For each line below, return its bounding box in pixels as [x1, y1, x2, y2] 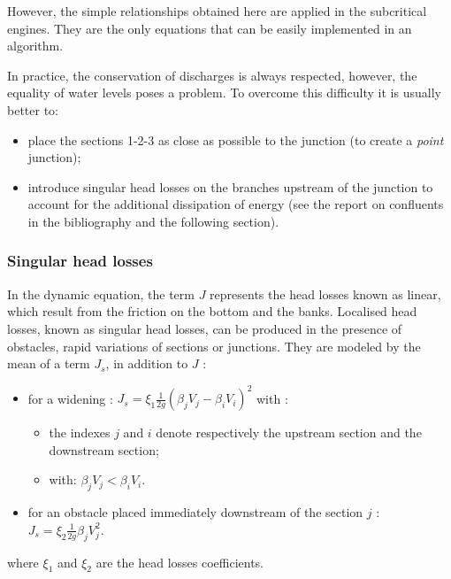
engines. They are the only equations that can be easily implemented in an [7, 19, 412, 37]
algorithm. [7, 36, 64, 55]
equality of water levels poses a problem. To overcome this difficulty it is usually [7, 83, 441, 102]
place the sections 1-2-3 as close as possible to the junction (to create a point [27, 130, 444, 149]
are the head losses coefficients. [96, 552, 264, 571]
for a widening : [27, 389, 113, 407]
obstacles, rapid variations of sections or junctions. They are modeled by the [7, 336, 421, 355]
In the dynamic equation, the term [7, 284, 195, 303]
